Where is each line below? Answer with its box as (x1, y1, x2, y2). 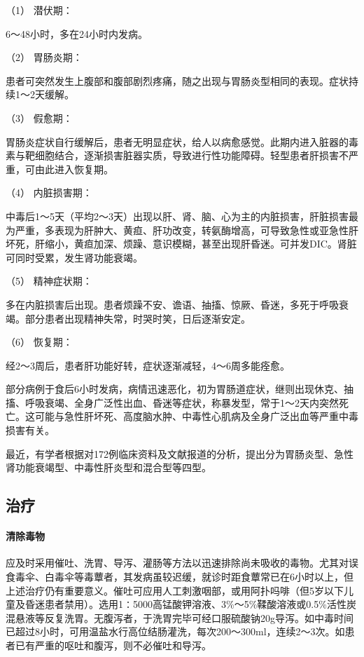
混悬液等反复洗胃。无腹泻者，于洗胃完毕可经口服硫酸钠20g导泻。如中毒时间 (6, 610, 353, 625)
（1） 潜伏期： (6, 3, 73, 17)
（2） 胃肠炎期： (6, 50, 83, 65)
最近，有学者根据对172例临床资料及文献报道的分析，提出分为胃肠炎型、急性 (6, 446, 353, 461)
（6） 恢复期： (6, 334, 73, 349)
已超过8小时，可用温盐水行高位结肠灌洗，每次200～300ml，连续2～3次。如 (6, 624, 345, 639)
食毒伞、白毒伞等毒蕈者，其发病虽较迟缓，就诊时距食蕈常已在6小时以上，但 (6, 569, 353, 584)
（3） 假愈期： (6, 110, 73, 125)
